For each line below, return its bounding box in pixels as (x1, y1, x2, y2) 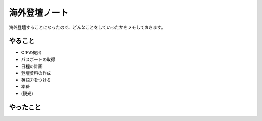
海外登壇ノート (9, 7, 69, 18)
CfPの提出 (21, 50, 42, 55)
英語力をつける (21, 77, 51, 83)
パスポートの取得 (21, 56, 55, 62)
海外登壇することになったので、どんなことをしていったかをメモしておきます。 (9, 24, 165, 30)
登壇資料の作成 (21, 70, 51, 76)
